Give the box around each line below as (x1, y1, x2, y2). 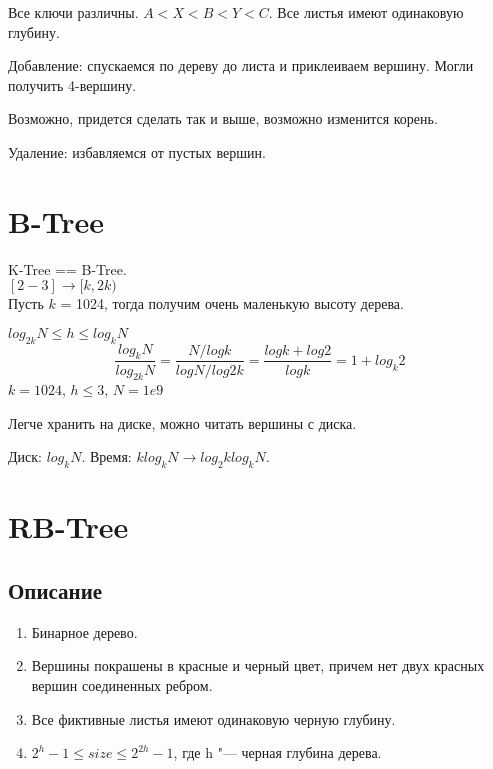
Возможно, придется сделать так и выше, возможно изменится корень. (8, 108, 438, 129)
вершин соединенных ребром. (31, 675, 213, 696)
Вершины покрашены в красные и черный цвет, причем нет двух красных (31, 655, 485, 676)
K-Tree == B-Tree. (8, 258, 127, 279)
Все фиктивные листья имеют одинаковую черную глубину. (31, 708, 396, 729)
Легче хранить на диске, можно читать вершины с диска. (8, 412, 357, 433)
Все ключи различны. (8, 2, 139, 22)
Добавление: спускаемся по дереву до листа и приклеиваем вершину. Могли (8, 55, 474, 76)
